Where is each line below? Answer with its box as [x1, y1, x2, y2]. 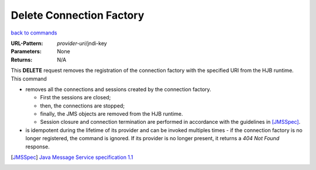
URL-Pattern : [11, 40, 43, 47]
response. [25, 143, 50, 150]
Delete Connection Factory [11, 9, 145, 22]
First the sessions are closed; [40, 94, 111, 101]
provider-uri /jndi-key [57, 40, 108, 47]
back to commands [11, 29, 57, 36]
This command [11, 75, 47, 82]
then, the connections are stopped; [40, 102, 125, 109]
